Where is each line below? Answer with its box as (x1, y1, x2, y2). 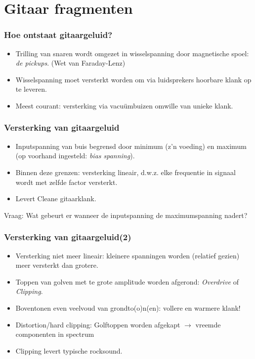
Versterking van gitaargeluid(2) (4, 231, 131, 243)
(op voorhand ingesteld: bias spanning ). (15, 150, 135, 161)
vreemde (195, 319, 221, 329)
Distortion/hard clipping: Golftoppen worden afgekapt (15, 319, 180, 329)
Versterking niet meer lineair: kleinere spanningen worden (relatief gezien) (15, 250, 240, 260)
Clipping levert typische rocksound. (15, 345, 123, 356)
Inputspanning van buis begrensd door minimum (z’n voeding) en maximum (15, 141, 247, 151)
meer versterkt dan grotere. (15, 260, 98, 270)
